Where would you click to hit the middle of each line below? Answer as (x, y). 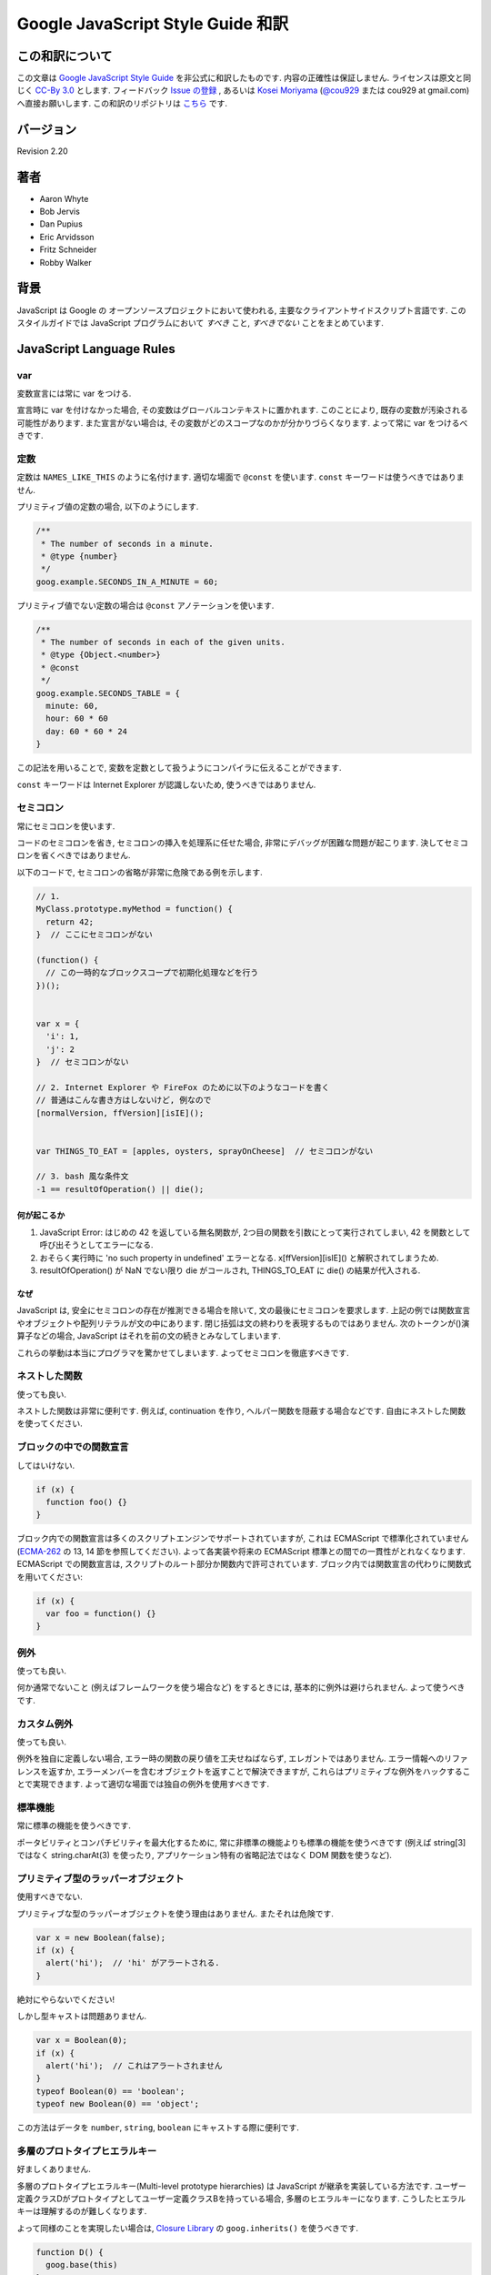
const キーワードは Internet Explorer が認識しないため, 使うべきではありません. (166, 784)
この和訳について (65, 56)
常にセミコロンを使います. (66, 826)
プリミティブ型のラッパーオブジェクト (100, 1878)
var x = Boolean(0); (81, 2040)
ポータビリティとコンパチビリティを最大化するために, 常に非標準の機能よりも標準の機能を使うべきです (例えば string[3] (241, 1842)
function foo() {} (86, 1502)
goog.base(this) (82, 2265)
